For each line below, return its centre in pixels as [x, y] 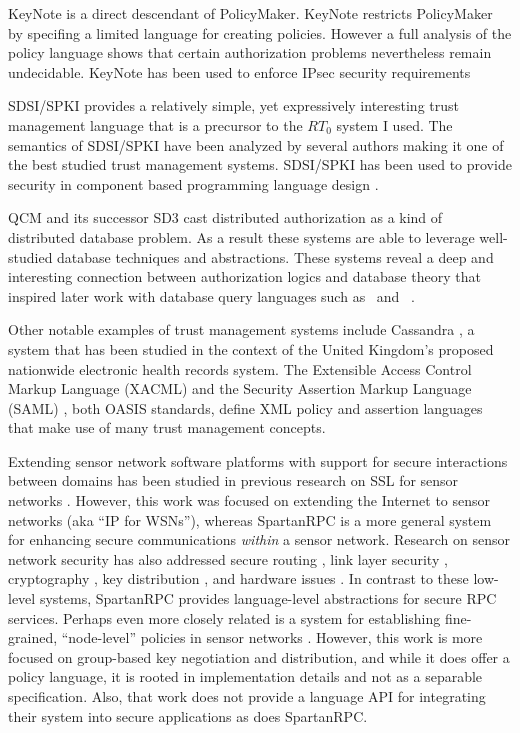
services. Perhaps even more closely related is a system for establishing [224, 617]
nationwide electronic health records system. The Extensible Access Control [240, 368]
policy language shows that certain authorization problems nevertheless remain [250, 52]
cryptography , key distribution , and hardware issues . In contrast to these [238, 578]
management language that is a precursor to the [155, 124]
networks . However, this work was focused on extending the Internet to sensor [249, 500]
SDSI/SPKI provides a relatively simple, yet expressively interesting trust [234, 105]
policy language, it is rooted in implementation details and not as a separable [245, 676]
